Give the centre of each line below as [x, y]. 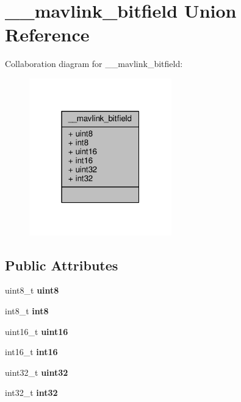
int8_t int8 [27, 310]
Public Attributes [62, 265]
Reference [47, 34]
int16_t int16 [31, 352]
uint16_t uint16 [37, 331]
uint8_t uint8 [32, 290]
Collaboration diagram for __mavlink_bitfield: [94, 64]
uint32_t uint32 [37, 372]
